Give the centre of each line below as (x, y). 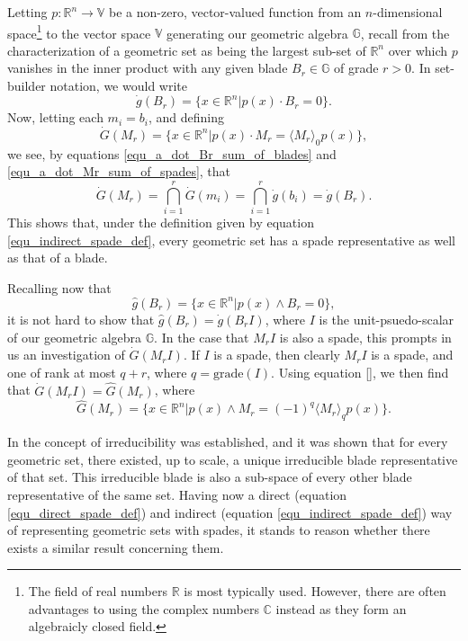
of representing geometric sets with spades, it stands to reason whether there (219, 530)
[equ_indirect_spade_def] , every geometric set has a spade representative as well (231, 240)
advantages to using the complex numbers (144, 608)
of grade (356, 68)
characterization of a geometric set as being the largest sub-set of (187, 50)
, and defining (186, 117)
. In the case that (202, 337)
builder (27, 86)
